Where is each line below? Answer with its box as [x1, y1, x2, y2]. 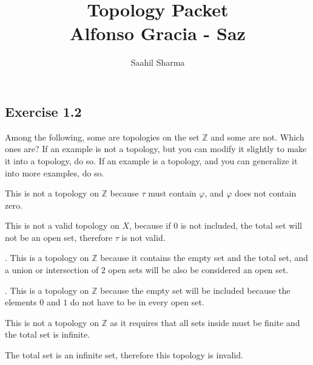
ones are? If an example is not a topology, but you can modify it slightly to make [5, 142, 307, 155]
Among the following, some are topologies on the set [5, 130, 200, 143]
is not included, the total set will [180, 219, 302, 232]
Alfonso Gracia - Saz [70, 21, 246, 46]
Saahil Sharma [130, 56, 185, 69]
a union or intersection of [5, 263, 99, 276]
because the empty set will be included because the [100, 283, 291, 296]
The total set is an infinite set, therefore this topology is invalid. [5, 349, 243, 361]
